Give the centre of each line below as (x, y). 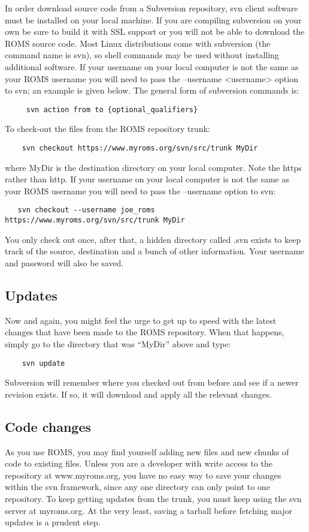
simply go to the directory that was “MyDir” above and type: (118, 343)
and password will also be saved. (64, 262)
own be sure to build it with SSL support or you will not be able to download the (155, 31)
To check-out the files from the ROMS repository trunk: (107, 129)
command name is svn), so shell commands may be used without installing (142, 55)
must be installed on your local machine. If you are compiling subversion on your (153, 19)
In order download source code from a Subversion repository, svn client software (152, 8)
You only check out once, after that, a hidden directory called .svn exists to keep (153, 239)
